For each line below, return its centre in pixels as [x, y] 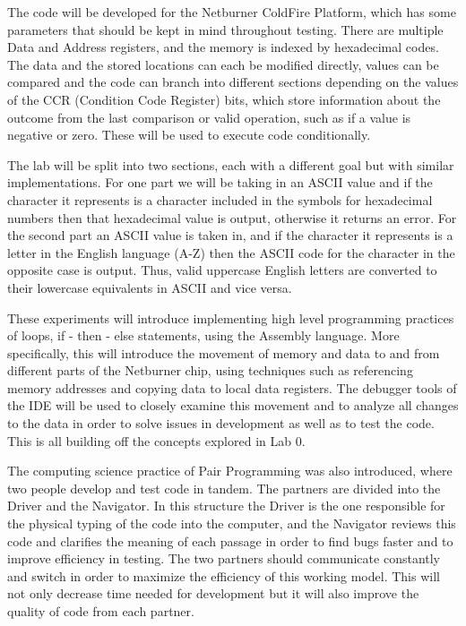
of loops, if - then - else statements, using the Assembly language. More [203, 335]
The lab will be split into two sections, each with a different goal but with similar [231, 164]
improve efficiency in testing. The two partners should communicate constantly [224, 558]
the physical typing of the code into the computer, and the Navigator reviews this [232, 523]
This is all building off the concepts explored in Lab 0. [156, 440]
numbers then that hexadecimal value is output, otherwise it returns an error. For [232, 217]
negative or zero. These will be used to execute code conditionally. [189, 135]
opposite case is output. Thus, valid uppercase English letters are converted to [222, 270]
